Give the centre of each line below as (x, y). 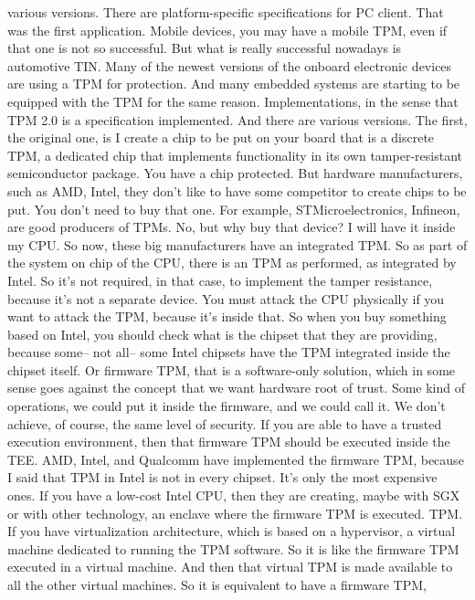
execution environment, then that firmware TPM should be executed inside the (229, 442)
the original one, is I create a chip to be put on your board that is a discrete (221, 137)
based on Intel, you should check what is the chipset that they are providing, (222, 334)
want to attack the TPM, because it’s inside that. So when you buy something (227, 316)
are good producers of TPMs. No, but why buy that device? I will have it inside (232, 227)
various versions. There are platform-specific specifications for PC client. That (226, 12)
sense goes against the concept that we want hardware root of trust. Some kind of (237, 388)
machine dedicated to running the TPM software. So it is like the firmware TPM (233, 548)
